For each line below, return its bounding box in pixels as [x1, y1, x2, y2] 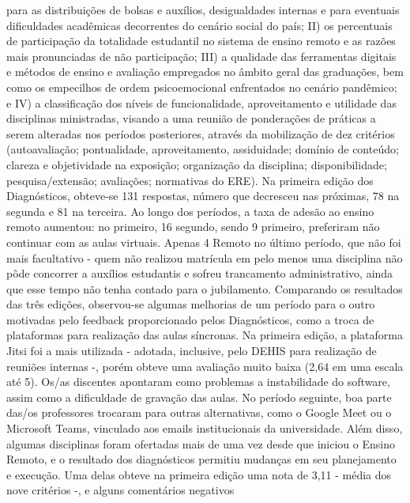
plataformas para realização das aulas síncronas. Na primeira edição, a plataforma [6, 327, 403, 343]
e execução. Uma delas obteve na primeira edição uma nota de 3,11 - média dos [6, 466, 392, 482]
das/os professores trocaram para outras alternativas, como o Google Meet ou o [6, 404, 392, 421]
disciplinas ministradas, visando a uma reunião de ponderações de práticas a [6, 110, 376, 127]
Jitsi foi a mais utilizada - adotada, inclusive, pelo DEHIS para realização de [6, 342, 377, 359]
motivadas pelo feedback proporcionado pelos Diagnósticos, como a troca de [6, 311, 374, 327]
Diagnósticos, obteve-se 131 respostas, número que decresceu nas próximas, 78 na [6, 187, 400, 204]
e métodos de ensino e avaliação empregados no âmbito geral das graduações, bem [6, 63, 404, 80]
